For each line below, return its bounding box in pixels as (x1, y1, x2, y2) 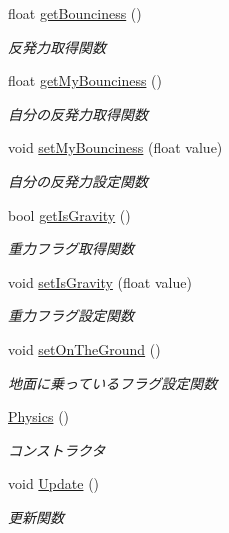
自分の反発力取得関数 (8, 103, 148, 124)
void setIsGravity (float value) (8, 271, 192, 292)
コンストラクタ (8, 439, 106, 460)
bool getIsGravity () (8, 204, 131, 225)
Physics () (8, 406, 70, 427)
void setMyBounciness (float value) (8, 137, 223, 158)
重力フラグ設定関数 (8, 305, 134, 326)
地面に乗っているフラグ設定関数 (8, 372, 218, 393)
